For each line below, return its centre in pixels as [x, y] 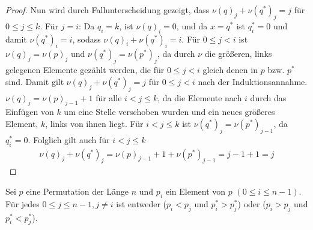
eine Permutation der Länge [77, 191]
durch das [268, 97]
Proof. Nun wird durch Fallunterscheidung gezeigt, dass [108, 10]
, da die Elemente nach [200, 97]
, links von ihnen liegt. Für [94, 123]
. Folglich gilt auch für [69, 139]
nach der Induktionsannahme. [253, 81]
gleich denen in [230, 70]
